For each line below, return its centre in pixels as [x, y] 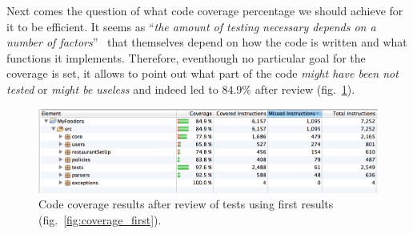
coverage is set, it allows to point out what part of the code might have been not [202, 73]
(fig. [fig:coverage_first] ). [100, 220]
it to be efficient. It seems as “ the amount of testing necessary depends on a [191, 26]
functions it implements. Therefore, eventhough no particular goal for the [186, 57]
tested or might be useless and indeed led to [112, 89]
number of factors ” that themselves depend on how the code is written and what [207, 42]
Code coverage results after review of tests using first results [186, 204]
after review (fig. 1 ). [305, 89]
